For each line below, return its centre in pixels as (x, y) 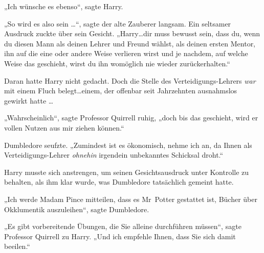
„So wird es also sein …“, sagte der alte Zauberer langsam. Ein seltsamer (118, 23)
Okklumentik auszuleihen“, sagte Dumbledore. (77, 209)
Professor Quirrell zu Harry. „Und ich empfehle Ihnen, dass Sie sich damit (120, 236)
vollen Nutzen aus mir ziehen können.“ (64, 127)
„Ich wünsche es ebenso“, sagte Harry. (64, 6)
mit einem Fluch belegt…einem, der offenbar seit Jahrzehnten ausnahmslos (121, 91)
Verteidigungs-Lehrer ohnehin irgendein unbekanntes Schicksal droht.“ (114, 155)
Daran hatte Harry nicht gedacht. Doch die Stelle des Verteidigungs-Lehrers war (130, 80)
